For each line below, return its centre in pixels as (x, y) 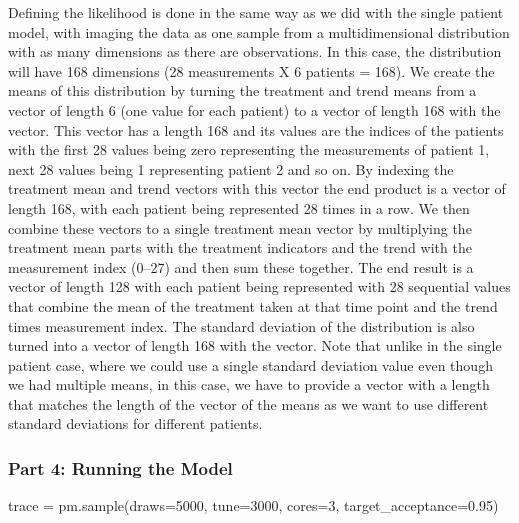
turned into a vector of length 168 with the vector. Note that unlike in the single (255, 345)
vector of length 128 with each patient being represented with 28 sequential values (259, 286)
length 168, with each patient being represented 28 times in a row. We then (239, 207)
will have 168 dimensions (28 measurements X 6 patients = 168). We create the (251, 70)
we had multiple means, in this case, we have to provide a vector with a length (249, 384)
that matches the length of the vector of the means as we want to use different (248, 403)
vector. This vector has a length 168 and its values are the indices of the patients (256, 129)
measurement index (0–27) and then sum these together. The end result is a (241, 266)
